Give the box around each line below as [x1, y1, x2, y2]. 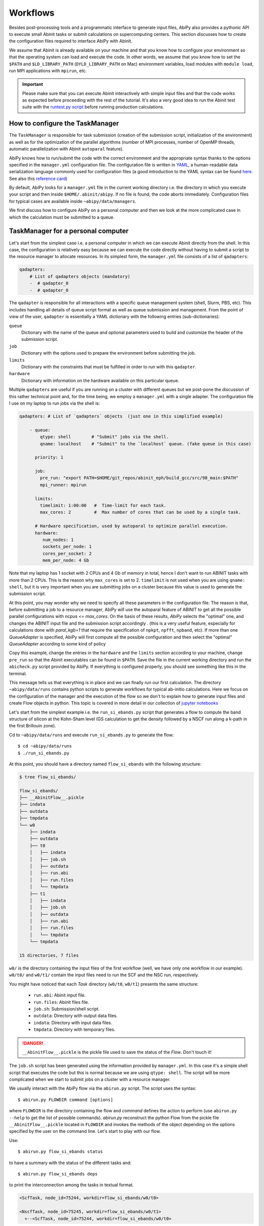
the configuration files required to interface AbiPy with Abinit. [9, 38, 132, 44]
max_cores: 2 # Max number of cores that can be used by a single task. [40, 510, 242, 515]
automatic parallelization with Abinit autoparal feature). [9, 146, 124, 152]
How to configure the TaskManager [9, 119, 119, 128]
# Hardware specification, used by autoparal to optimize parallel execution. [35, 523, 228, 529]
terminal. [9, 670, 27, 676]
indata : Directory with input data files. [33, 1020, 112, 1025]
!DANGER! [22, 1040, 44, 1046]
